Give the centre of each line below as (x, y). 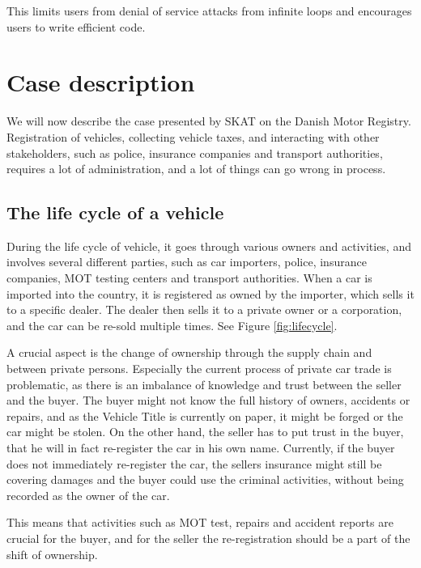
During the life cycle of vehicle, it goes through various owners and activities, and (209, 246)
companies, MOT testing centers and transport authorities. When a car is (189, 278)
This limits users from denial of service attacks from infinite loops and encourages (209, 11)
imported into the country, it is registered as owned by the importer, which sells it (210, 293)
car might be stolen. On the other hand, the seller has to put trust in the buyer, (205, 432)
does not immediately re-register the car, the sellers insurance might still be (194, 463)
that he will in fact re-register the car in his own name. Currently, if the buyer (201, 448)
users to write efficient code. (76, 26)
